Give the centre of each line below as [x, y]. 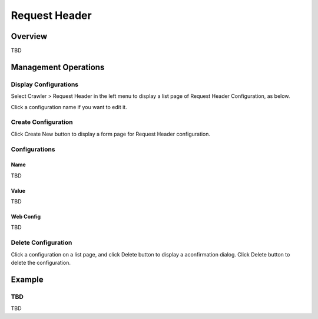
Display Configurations [45, 84]
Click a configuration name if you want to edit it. [69, 107]
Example [27, 279]
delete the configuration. [41, 263]
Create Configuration [42, 122]
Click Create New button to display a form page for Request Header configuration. [111, 134]
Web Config [26, 217]
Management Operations [58, 67]
